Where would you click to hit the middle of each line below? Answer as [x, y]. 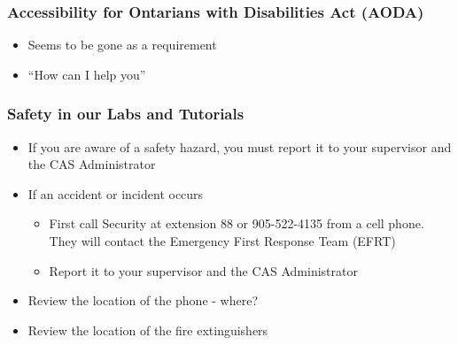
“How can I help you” [87, 74]
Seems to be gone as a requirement [122, 45]
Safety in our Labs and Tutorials [126, 114]
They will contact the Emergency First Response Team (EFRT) [222, 241]
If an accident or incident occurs [116, 193]
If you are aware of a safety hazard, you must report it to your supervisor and [240, 146]
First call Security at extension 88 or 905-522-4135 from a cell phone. [237, 223]
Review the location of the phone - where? [143, 300]
